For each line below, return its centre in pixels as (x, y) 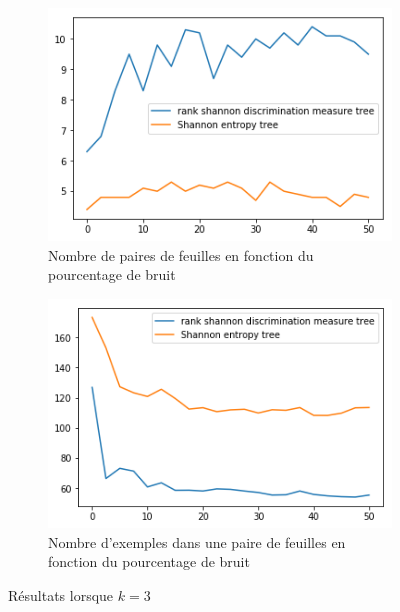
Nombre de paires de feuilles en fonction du (181, 254)
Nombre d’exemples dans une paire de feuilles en (197, 541)
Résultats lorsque (61, 594)
